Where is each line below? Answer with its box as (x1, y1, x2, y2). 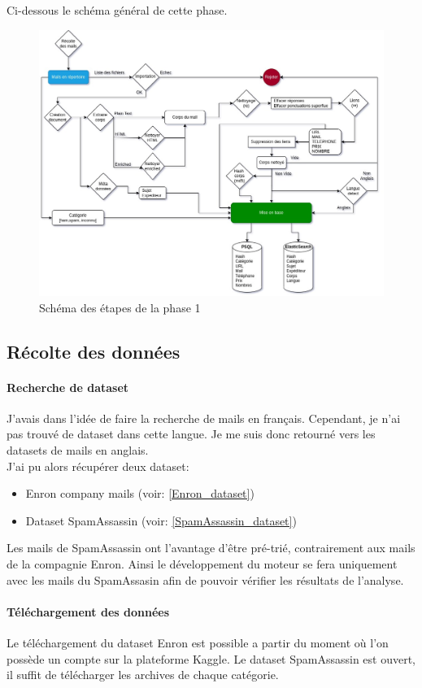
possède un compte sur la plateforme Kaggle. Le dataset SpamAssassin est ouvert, (7, 650, 416, 667)
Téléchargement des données (7, 603, 170, 620)
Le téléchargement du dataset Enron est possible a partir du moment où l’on (7, 634, 389, 651)
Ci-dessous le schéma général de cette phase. (7, 2, 228, 18)
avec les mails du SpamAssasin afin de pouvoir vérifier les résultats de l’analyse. (7, 571, 404, 588)
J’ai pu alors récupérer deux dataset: (7, 457, 189, 474)
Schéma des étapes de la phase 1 (39, 298, 201, 316)
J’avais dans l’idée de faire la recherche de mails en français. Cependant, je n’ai (7, 409, 401, 426)
